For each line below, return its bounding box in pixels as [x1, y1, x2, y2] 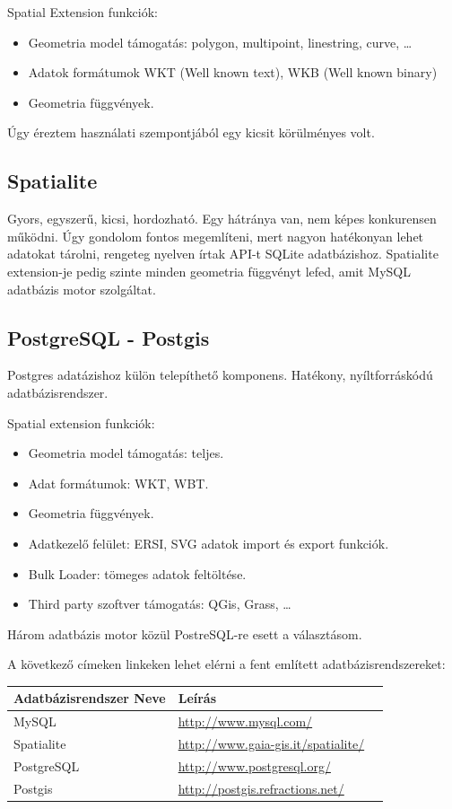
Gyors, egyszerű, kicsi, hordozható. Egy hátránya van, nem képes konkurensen [7, 209, 437, 228]
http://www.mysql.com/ [178, 712, 313, 731]
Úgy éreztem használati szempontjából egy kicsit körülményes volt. [7, 123, 375, 142]
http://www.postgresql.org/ [178, 756, 331, 775]
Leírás [178, 689, 217, 708]
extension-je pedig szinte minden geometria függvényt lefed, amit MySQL [7, 261, 411, 280]
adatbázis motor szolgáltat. [7, 279, 156, 298]
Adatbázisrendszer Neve [13, 689, 166, 708]
